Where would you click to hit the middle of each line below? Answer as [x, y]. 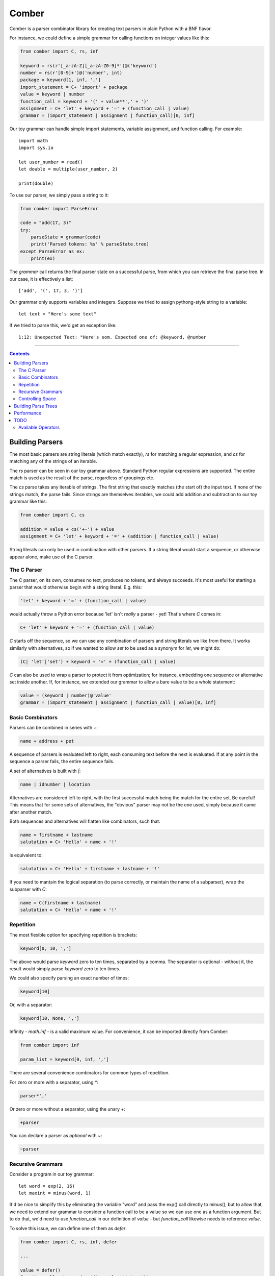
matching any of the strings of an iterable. [53, 461]
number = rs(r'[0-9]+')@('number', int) [71, 73]
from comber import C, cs [52, 515]
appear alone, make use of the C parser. [52, 557]
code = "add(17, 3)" [46, 223]
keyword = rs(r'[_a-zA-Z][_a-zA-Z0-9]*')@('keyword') [89, 66]
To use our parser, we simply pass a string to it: [59, 195]
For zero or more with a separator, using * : [54, 1082]
